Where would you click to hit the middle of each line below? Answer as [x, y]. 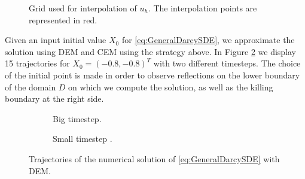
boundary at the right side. [54, 98]
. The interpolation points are [202, 8]
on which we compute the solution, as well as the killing [171, 87]
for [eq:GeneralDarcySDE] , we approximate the [208, 40]
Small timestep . [83, 139]
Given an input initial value [56, 40]
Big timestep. [77, 118]
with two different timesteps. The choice [227, 63]
